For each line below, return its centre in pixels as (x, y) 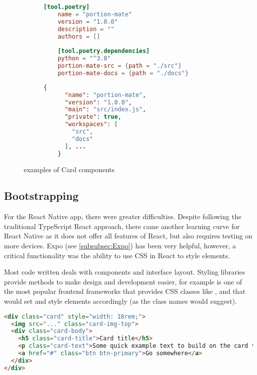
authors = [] (79, 36)
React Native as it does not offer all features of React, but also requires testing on (128, 236)
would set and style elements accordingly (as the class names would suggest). (121, 301)
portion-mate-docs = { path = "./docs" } (123, 73)
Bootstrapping (42, 196)
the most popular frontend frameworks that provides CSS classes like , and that (125, 291)
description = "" (86, 29)
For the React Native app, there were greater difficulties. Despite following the (123, 216)
